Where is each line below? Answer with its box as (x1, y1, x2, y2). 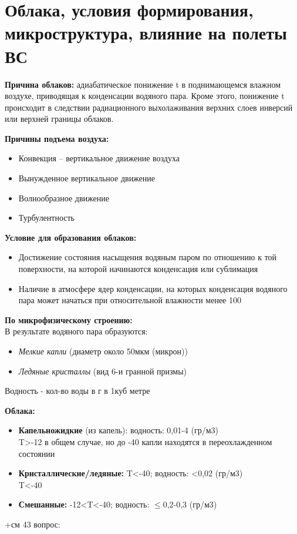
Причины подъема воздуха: (5, 132, 109, 144)
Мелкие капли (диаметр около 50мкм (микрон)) (18, 345, 188, 357)
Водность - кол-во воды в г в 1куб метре (5, 384, 150, 397)
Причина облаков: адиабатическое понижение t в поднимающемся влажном (5, 78, 281, 90)
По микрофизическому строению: (5, 313, 133, 326)
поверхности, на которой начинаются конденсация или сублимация (18, 263, 258, 275)
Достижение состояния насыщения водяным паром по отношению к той (18, 251, 277, 263)
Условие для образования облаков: (5, 231, 137, 243)
